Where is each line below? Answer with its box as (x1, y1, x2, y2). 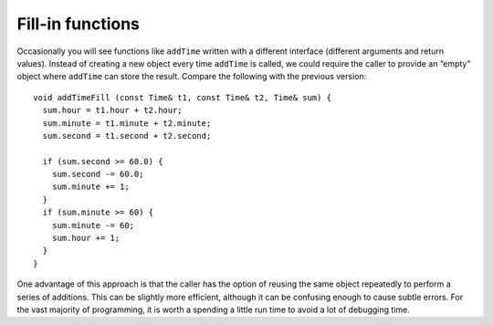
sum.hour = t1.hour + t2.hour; (42, 105, 183, 116)
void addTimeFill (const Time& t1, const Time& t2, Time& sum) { (33, 92, 332, 102)
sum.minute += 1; (51, 182, 130, 192)
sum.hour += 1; (51, 233, 121, 244)
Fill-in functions (16, 14, 141, 34)
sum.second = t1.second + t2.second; (42, 131, 212, 141)
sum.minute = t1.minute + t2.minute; (42, 118, 212, 128)
